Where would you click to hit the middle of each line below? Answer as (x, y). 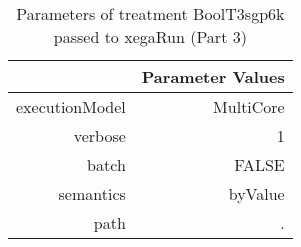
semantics (92, 193)
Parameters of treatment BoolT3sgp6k (150, 13)
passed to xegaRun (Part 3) (150, 36)
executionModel (71, 106)
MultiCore (249, 106)
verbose (99, 135)
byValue (256, 193)
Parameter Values (213, 76)
